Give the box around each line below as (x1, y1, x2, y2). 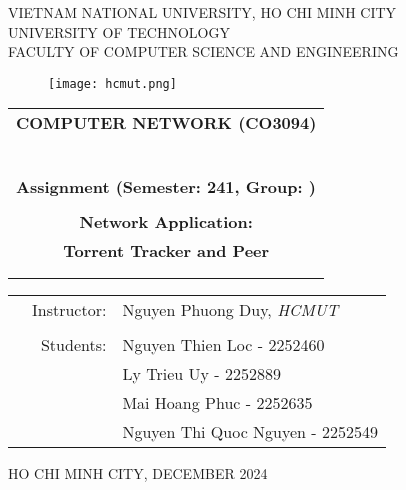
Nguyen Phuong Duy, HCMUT (122, 298, 339, 322)
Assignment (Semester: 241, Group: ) (16, 175, 316, 199)
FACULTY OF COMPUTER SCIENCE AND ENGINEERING (8, 41, 399, 62)
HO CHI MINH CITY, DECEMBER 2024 (8, 463, 268, 484)
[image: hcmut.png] (48, 76, 177, 91)
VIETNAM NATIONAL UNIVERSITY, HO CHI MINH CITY (8, 2, 397, 22)
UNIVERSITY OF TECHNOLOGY (8, 21, 230, 42)
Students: (40, 333, 107, 357)
